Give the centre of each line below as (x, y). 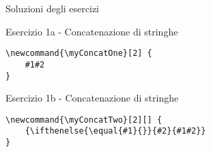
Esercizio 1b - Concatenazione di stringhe (92, 98)
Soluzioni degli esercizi (53, 8)
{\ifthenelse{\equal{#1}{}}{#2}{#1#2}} (115, 131)
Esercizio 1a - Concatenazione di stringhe (92, 31)
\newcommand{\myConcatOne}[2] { (79, 54)
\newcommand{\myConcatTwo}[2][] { (84, 120)
